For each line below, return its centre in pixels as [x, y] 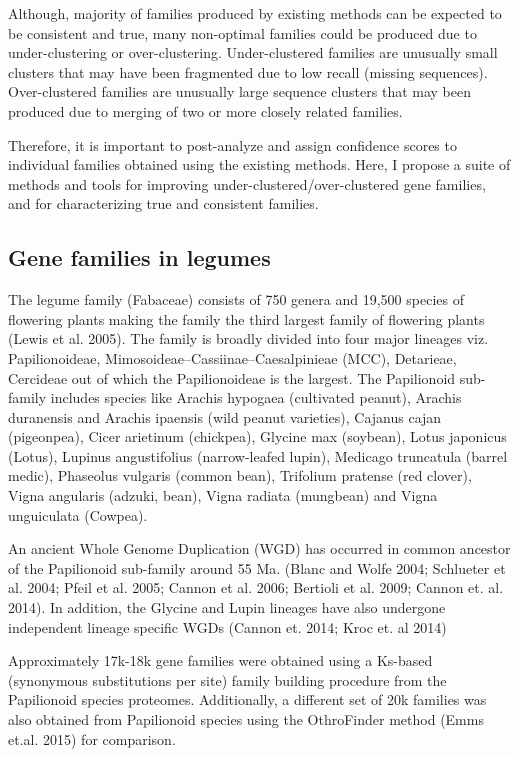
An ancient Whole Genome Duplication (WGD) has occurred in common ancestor [259, 548]
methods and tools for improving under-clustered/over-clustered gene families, [247, 183]
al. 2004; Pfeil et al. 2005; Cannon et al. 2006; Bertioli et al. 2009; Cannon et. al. [256, 587]
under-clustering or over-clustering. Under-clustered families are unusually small [253, 52]
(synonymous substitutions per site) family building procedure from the [227, 679]
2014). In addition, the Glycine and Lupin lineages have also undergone [227, 607]
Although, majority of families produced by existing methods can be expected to [255, 13]
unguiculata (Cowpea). [78, 514]
